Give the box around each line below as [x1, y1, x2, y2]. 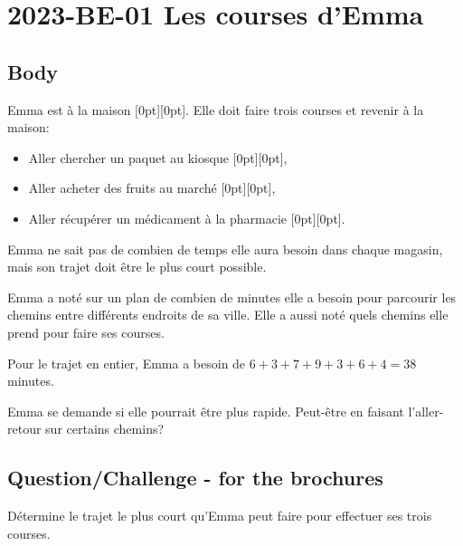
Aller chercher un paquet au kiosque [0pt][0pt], [28, 148, 288, 167]
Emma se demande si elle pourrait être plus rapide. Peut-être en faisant [7, 401, 404, 420]
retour [7, 419, 42, 438]
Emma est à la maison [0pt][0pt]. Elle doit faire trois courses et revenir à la [7, 100, 424, 119]
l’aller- [408, 401, 444, 420]
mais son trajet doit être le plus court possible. [7, 257, 267, 276]
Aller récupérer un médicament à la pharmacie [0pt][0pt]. [28, 208, 345, 227]
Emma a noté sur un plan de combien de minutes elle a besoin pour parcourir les [7, 287, 457, 306]
